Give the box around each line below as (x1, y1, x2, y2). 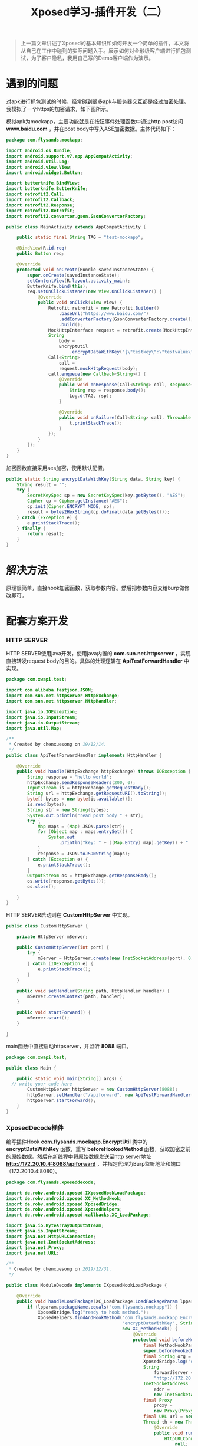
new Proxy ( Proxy (153, 1408, 194, 1414)
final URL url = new (143, 1414, 194, 1419)
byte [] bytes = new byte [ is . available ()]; (27, 796, 133, 802)
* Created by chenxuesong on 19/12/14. (8, 742, 107, 747)
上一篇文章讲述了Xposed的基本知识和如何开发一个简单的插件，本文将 (20, 40, 190, 47)
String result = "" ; (16, 481, 67, 487)
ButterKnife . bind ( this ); (27, 283, 88, 289)
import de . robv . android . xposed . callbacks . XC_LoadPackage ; (6, 1212, 151, 1218)
